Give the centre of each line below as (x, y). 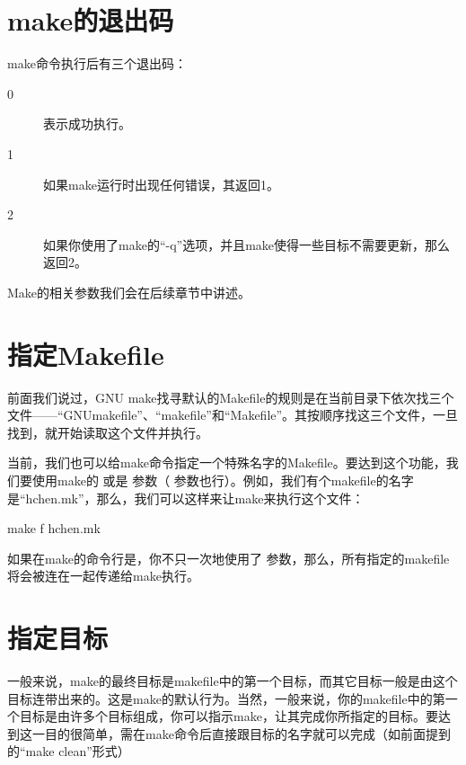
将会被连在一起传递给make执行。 (103, 576)
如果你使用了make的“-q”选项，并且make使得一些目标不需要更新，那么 (247, 244)
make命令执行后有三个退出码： (97, 63)
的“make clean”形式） (69, 751)
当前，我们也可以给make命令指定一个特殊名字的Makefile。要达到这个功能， (227, 463)
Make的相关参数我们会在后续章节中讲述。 (129, 292)
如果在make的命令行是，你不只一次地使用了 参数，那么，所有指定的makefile (229, 558)
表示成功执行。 (87, 124)
